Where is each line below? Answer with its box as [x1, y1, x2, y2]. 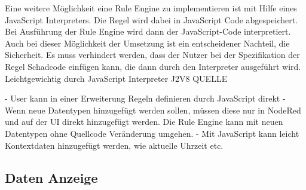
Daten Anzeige [5, 168, 98, 186]
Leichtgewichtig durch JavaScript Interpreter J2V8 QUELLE [5, 72, 228, 84]
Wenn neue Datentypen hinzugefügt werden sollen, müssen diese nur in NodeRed [5, 103, 301, 116]
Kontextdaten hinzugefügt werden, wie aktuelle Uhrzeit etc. [5, 139, 224, 151]
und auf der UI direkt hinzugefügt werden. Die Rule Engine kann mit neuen [5, 115, 283, 128]
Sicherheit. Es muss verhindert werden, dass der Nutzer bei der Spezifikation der [5, 48, 300, 61]
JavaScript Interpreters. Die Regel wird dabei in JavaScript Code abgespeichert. [5, 13, 298, 26]
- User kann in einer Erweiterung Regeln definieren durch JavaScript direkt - [5, 92, 286, 105]
